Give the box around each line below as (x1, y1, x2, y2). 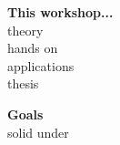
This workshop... (7, 3, 114, 21)
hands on (7, 38, 58, 57)
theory (7, 20, 44, 39)
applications (7, 56, 75, 75)
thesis (7, 74, 39, 93)
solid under (7, 122, 69, 141)
